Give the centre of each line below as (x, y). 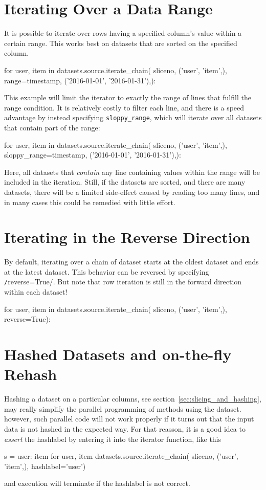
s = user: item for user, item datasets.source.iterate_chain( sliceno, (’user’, (121, 456)
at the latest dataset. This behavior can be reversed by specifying (107, 271)
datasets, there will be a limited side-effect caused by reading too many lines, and (132, 192)
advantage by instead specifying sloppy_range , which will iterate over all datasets (133, 117)
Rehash (31, 374)
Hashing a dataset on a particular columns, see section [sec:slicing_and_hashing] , (133, 399)
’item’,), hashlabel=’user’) (45, 466)
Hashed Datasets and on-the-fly (118, 354)
